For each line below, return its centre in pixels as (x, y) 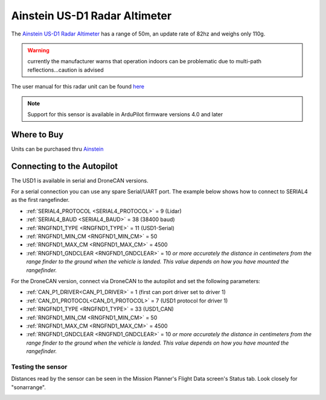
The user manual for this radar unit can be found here (78, 87)
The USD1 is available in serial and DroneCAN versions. (80, 180)
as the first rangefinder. (40, 200)
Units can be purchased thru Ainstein (57, 149)
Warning (38, 50)
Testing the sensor (39, 366)
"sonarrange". (29, 387)
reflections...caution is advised (66, 70)
